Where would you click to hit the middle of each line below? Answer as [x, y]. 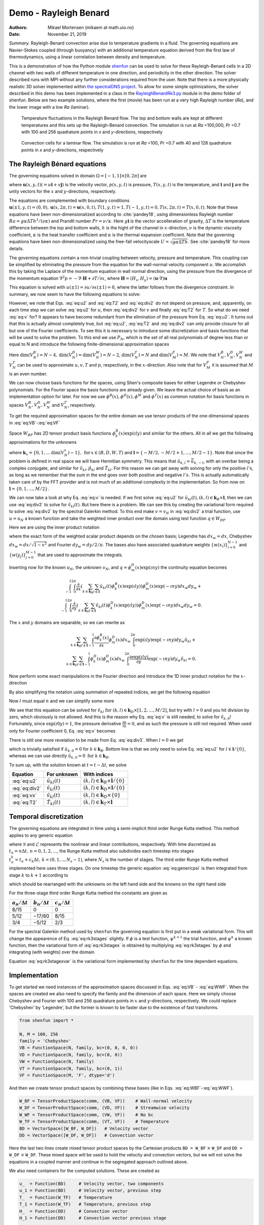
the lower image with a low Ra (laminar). [49, 107]
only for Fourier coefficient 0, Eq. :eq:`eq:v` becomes [62, 731]
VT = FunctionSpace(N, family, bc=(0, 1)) [71, 1068]
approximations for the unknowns [43, 442]
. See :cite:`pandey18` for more [219, 242]
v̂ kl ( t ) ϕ [103, 606]
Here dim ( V [21, 355]
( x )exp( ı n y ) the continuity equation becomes [181, 567]
